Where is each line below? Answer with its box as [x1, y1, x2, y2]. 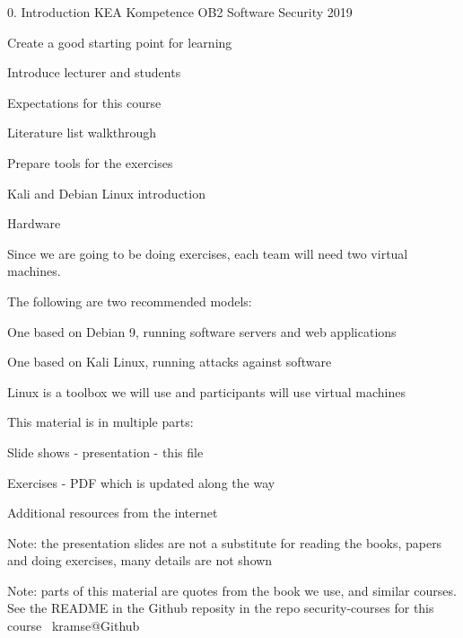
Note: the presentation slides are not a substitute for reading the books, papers [7, 533, 442, 552]
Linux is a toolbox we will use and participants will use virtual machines [7, 382, 406, 401]
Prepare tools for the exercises [7, 153, 173, 172]
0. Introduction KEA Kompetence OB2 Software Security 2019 [7, 3, 353, 21]
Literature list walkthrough [7, 123, 157, 142]
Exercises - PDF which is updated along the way [7, 473, 275, 492]
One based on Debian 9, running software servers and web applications [7, 322, 397, 341]
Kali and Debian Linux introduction [7, 183, 205, 202]
